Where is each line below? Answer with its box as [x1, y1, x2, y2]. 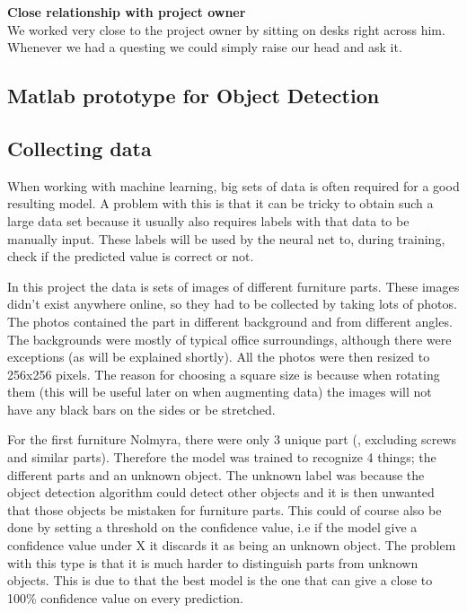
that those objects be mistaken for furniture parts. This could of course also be [7, 500, 442, 519]
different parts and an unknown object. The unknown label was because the [7, 465, 425, 484]
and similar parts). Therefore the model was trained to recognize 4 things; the [7, 448, 436, 467]
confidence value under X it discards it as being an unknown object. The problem [7, 536, 456, 555]
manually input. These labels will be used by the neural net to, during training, [7, 229, 445, 248]
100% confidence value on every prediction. [7, 588, 243, 607]
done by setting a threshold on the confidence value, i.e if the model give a [7, 518, 418, 537]
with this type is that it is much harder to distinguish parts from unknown [7, 553, 419, 572]
